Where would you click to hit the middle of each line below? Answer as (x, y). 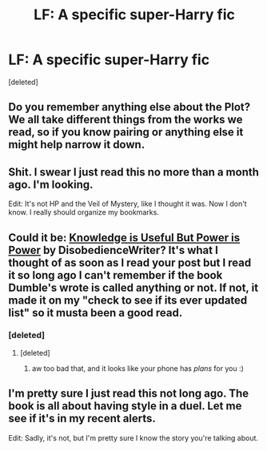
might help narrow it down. (77, 145)
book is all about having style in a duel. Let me (125, 406)
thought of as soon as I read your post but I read (130, 262)
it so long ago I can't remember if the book (116, 275)
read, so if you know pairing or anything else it (126, 133)
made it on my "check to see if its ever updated (128, 300)
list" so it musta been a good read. (96, 313)
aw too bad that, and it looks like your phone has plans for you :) (137, 368)
